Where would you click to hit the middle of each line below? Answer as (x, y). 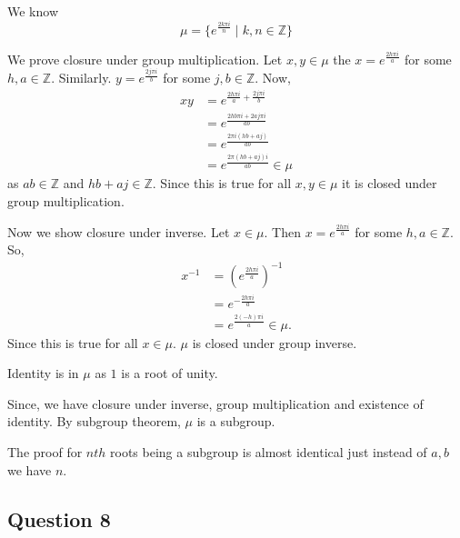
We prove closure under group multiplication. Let (145, 59)
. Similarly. (81, 78)
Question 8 (59, 518)
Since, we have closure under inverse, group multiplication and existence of (215, 403)
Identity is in (43, 373)
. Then (283, 231)
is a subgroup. (236, 421)
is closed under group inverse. (275, 342)
